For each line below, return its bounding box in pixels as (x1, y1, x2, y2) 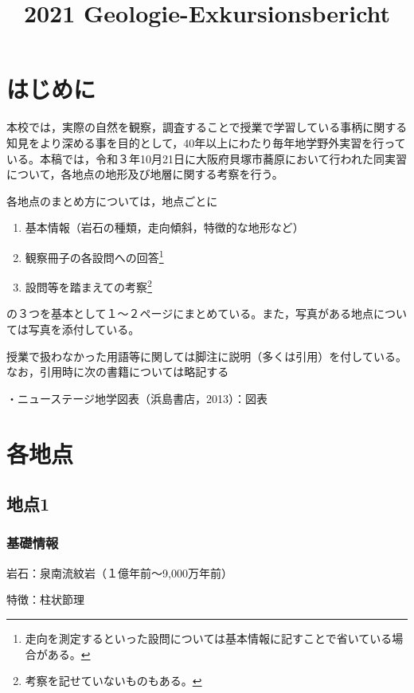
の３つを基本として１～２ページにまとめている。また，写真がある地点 (6, 305, 374, 322)
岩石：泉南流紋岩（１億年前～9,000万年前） (6, 564, 232, 581)
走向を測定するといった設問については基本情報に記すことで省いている (25, 629, 393, 646)
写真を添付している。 (28, 320, 140, 337)
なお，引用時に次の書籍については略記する (6, 363, 229, 380)
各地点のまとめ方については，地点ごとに (6, 192, 218, 209)
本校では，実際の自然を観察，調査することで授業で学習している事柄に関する (6, 119, 408, 135)
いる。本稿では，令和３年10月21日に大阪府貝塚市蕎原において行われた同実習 (6, 150, 407, 166)
